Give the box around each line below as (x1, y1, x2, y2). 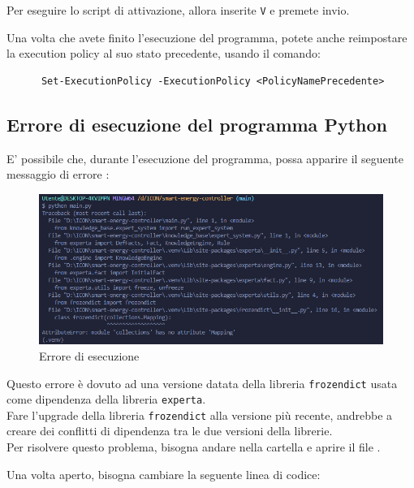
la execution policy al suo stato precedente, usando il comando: (6, 45, 321, 62)
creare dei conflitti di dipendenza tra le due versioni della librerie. (6, 422, 333, 439)
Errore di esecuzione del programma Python (6, 111, 387, 136)
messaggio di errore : (6, 166, 110, 183)
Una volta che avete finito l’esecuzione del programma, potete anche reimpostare (6, 28, 408, 45)
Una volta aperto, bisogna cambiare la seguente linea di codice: (6, 465, 321, 482)
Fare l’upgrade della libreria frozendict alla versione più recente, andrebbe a (6, 406, 393, 423)
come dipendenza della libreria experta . (6, 391, 206, 408)
